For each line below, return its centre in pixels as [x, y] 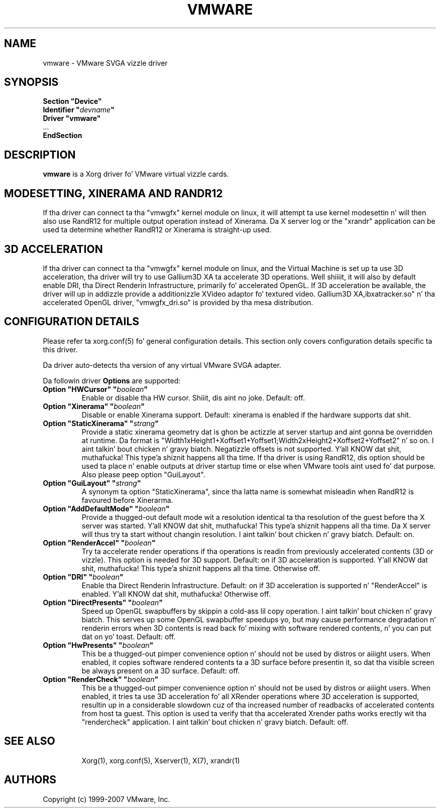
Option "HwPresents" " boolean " [98, 645]
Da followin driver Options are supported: [112, 380]
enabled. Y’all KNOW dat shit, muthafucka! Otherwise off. [176, 594]
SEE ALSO [30, 741]
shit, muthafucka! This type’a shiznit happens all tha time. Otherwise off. [201, 568]
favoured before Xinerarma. [127, 500]
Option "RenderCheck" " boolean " [101, 679]
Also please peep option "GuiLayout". [143, 474]
